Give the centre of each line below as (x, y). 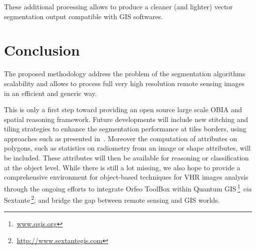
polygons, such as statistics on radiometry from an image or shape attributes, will (127, 148)
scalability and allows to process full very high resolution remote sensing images (124, 83)
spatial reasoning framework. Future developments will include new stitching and (126, 119)
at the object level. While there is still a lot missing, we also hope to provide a (122, 167)
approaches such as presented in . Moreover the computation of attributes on (121, 138)
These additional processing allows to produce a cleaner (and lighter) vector (118, 6)
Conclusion (42, 50)
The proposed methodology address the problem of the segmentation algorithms (125, 74)
